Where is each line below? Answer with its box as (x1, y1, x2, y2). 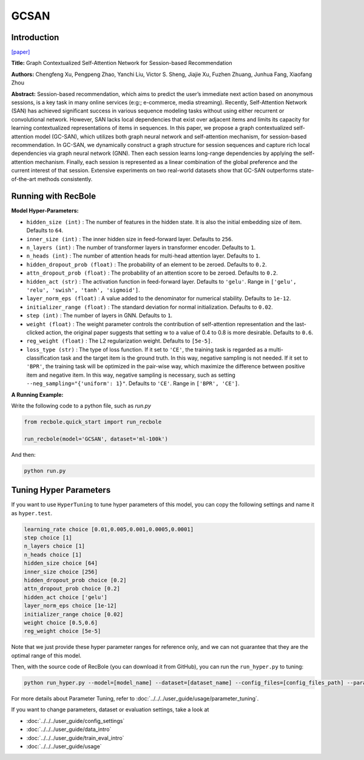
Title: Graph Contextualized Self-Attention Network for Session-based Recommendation (11, 60, 232, 67)
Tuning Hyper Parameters (11, 485, 111, 495)
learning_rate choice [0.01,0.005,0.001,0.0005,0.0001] (24, 525, 194, 533)
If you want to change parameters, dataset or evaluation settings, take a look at (11, 706, 209, 713)
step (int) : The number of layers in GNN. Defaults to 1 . (26, 312, 173, 319)
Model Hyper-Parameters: (11, 207, 79, 214)
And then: (11, 451, 36, 458)
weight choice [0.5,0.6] (24, 619, 98, 626)
